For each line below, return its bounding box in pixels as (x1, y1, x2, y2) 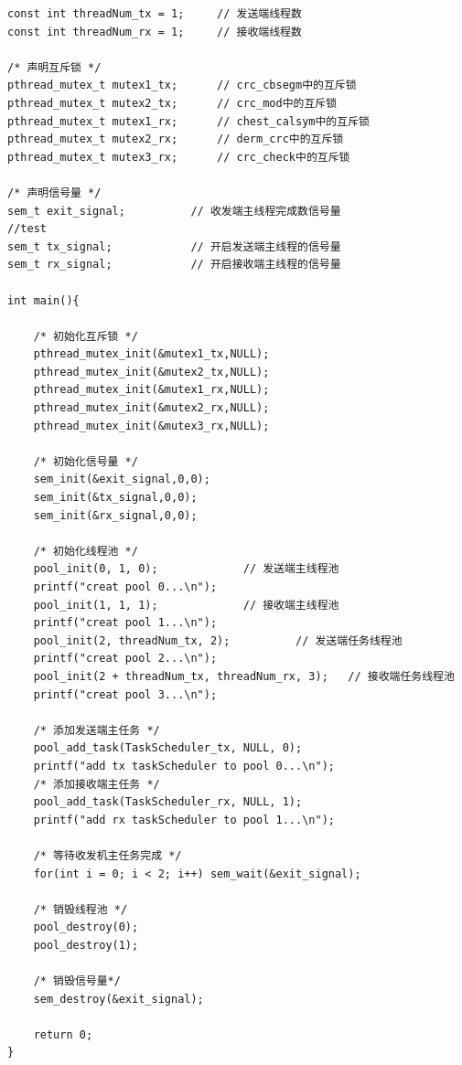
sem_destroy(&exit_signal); (33, 992, 204, 1006)
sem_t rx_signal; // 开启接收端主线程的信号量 (7, 258, 341, 272)
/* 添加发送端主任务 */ (33, 723, 160, 737)
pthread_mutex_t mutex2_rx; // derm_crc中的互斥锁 (7, 133, 344, 146)
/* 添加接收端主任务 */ (33, 777, 160, 791)
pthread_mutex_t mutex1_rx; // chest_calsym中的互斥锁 (7, 114, 370, 128)
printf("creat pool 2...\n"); (33, 652, 218, 666)
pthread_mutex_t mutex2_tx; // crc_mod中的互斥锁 (7, 96, 338, 110)
